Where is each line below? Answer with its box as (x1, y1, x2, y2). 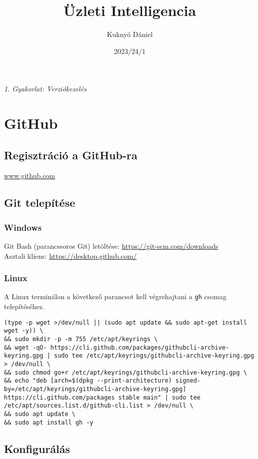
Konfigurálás (4, 441, 70, 456)
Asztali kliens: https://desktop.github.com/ (4, 250, 137, 261)
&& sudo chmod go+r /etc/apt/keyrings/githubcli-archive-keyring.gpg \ (4, 369, 247, 376)
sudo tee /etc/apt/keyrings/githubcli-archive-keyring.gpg (54, 352, 255, 360)
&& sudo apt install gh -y (4, 419, 93, 426)
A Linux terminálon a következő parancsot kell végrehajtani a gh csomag (4, 291, 227, 302)
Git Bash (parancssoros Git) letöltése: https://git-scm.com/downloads (4, 241, 219, 251)
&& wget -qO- (4, 344, 47, 351)
